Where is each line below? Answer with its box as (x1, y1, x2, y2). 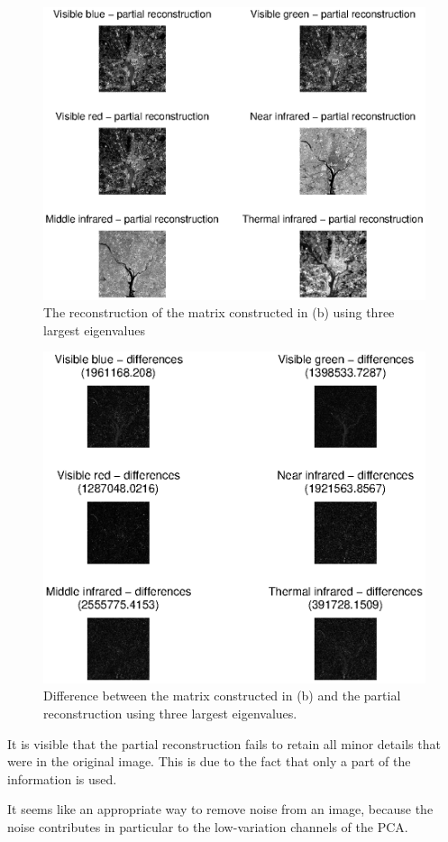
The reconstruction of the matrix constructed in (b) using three (43, 303, 395, 322)
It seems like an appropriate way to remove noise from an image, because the (7, 800, 434, 819)
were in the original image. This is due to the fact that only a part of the (7, 752, 411, 771)
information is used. (7, 769, 117, 788)
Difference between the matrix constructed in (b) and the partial (43, 686, 401, 705)
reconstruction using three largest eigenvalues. (43, 704, 297, 723)
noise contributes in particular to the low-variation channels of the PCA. (7, 817, 408, 836)
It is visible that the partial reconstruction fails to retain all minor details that (7, 734, 441, 753)
